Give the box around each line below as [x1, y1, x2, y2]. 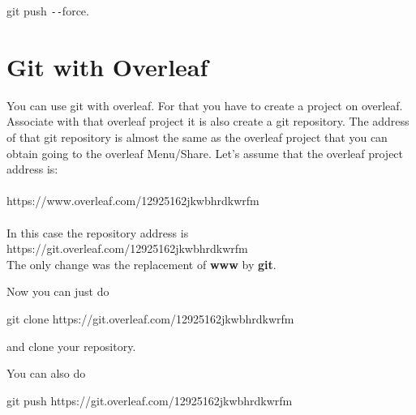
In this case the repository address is [6, 224, 189, 241]
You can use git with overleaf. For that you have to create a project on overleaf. [6, 96, 403, 113]
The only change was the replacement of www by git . [6, 255, 277, 272]
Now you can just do [6, 283, 109, 300]
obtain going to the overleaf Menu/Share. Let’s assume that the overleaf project [6, 144, 404, 161]
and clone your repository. [6, 337, 136, 354]
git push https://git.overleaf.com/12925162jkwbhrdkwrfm [6, 391, 293, 409]
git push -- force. [6, 2, 89, 19]
